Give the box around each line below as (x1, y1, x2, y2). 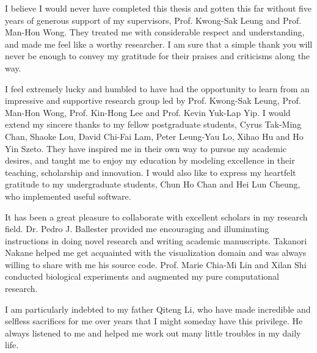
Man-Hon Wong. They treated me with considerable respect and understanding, (5, 26, 305, 38)
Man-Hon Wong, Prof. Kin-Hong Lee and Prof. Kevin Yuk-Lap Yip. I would (5, 106, 291, 118)
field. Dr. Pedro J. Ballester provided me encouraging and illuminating (5, 222, 269, 235)
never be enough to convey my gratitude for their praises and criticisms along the (5, 49, 310, 62)
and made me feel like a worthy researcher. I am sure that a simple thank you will (5, 37, 313, 50)
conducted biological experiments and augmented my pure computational (5, 270, 279, 283)
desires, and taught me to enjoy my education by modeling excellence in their (5, 154, 295, 167)
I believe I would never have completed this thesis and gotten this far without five (5, 2, 312, 14)
